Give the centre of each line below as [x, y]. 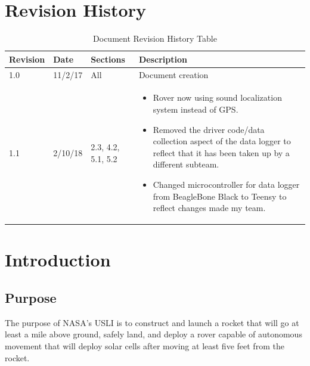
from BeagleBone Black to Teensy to [220, 196]
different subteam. [186, 164]
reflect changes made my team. [209, 208]
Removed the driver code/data [209, 129]
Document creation [173, 74]
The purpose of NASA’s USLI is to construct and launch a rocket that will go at [152, 322]
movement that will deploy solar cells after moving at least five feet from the [145, 346]
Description [163, 59]
